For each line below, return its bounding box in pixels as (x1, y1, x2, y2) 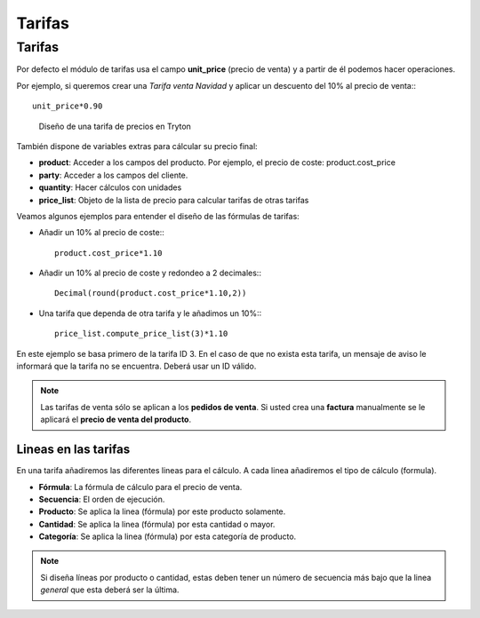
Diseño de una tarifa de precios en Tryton (38, 121, 191, 131)
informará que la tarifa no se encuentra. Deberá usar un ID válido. (16, 360, 257, 372)
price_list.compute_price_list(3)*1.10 (54, 329, 228, 339)
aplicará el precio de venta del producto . (40, 414, 192, 425)
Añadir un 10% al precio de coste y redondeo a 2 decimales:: (38, 267, 262, 279)
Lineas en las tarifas (16, 442, 131, 457)
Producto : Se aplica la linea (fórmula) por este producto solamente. (38, 506, 286, 517)
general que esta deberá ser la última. (40, 584, 180, 595)
